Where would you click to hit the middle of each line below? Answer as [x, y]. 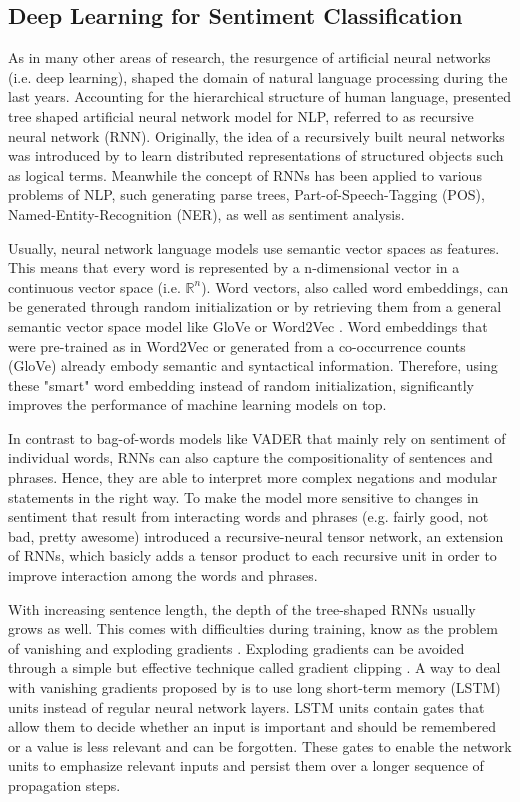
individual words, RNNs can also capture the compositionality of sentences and [250, 457]
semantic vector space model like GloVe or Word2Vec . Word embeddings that [248, 325]
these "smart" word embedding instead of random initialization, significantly [241, 384]
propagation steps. [64, 784]
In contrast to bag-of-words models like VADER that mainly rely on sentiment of [257, 437]
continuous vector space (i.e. [94, 286]
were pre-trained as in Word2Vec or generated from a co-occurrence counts [237, 345]
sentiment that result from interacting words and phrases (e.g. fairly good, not [248, 516]
